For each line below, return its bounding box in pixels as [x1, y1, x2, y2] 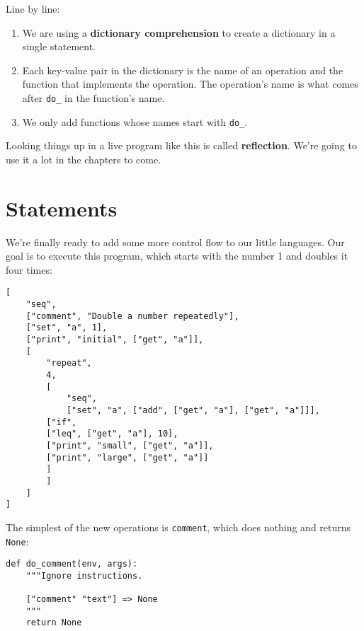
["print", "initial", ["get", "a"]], [25, 335, 204, 345]
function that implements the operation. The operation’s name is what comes [22, 76, 358, 91]
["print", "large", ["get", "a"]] [46, 452, 209, 463]
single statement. [22, 39, 96, 54]
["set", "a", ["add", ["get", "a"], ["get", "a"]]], [66, 405, 320, 415]
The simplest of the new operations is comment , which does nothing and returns [6, 519, 351, 534]
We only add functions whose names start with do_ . [22, 114, 248, 129]
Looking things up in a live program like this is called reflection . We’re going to [6, 138, 357, 153]
